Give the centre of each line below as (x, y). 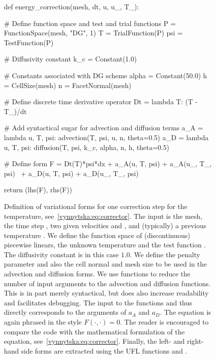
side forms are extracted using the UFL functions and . (104, 350)
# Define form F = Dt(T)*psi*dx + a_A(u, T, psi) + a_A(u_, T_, (108, 164)
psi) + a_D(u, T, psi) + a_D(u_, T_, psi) (71, 173)
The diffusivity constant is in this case (61, 254)
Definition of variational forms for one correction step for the (96, 206)
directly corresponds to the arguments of (65, 312)
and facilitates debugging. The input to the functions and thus (98, 302)
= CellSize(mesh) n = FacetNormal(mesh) (68, 85)
